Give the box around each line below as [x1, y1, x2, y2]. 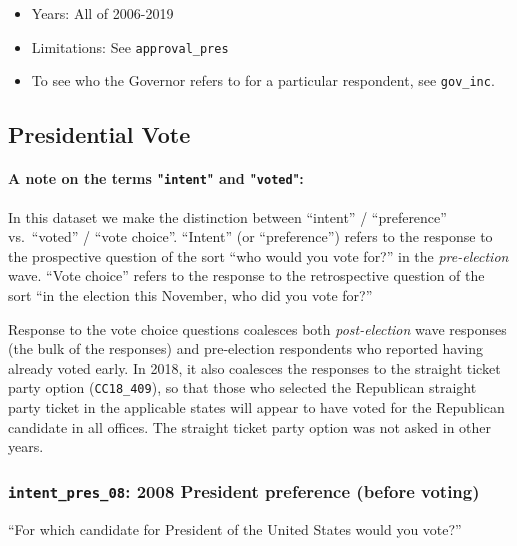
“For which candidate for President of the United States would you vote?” [8, 518, 462, 539]
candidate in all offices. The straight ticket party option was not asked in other [8, 416, 492, 437]
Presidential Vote [8, 119, 191, 150]
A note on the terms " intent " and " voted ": [8, 168, 304, 189]
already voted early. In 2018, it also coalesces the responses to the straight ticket [8, 357, 501, 378]
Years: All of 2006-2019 [31, 3, 174, 23]
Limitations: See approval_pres [31, 36, 229, 57]
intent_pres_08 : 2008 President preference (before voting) [8, 478, 480, 503]
